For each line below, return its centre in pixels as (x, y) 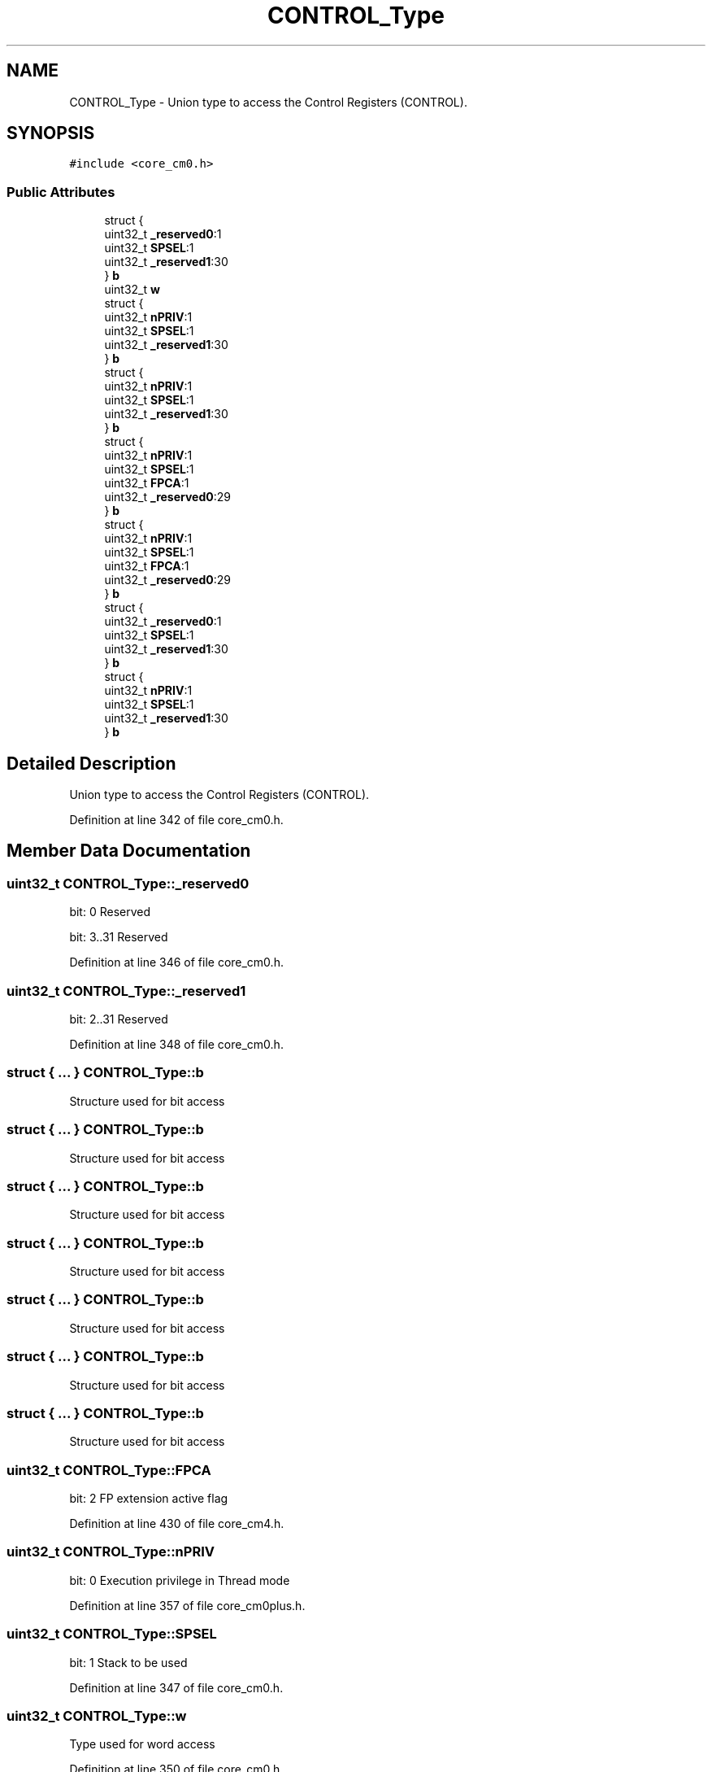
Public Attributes (61, 192)
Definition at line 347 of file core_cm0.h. (176, 1687)
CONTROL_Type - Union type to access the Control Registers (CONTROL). (268, 102)
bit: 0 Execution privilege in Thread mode (180, 1580)
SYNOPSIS (51, 133)
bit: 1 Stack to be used (128, 1662)
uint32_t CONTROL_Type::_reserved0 (128, 883)
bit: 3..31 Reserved (119, 937)
